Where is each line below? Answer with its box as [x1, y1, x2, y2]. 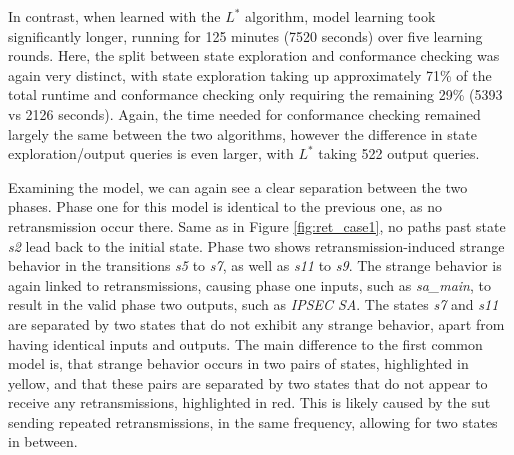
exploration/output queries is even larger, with [8, 143, 294, 164]
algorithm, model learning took [245, 6, 436, 26]
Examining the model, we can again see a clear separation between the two [8, 176, 468, 197]
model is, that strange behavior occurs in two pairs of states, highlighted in [8, 353, 469, 374]
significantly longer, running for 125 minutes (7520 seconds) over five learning [8, 25, 483, 46]
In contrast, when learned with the [8, 6, 221, 26]
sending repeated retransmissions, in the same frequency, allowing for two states [8, 411, 498, 432]
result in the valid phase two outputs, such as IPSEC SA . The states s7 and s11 [8, 294, 499, 315]
